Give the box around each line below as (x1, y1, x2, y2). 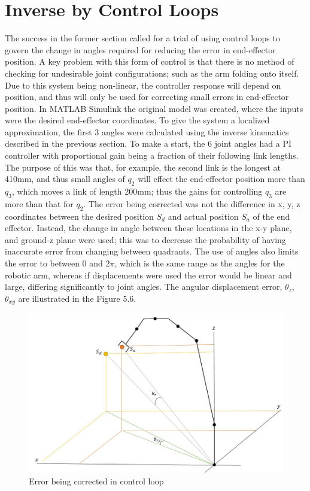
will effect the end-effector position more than (138, 172, 305, 185)
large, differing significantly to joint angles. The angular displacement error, (5, 280, 282, 293)
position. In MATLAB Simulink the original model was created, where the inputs (5, 102, 303, 114)
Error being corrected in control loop (29, 474, 164, 487)
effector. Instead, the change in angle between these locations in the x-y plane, (5, 222, 292, 234)
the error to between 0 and (5, 257, 103, 269)
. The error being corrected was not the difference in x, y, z (83, 197, 300, 210)
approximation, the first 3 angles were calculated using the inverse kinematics (5, 125, 289, 138)
